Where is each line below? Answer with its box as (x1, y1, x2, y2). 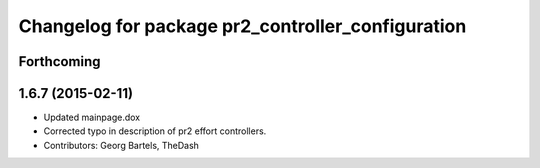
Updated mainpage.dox (43, 111, 140, 124)
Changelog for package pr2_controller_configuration (18, 15, 467, 37)
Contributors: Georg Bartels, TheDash (43, 139, 200, 151)
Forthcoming (18, 53, 101, 70)
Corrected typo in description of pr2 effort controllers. (43, 125, 267, 137)
